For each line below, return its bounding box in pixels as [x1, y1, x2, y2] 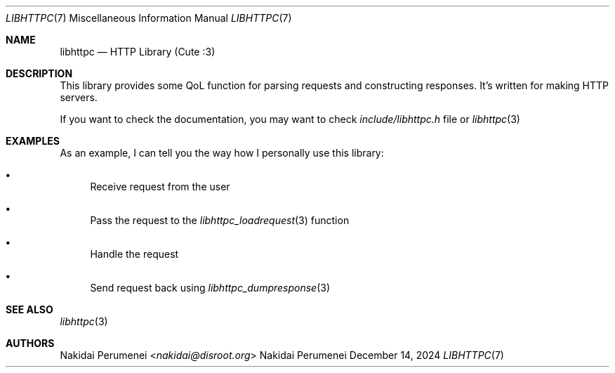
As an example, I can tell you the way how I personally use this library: [60, 147, 384, 159]
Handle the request [90, 248, 179, 260]
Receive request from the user [90, 181, 230, 192]
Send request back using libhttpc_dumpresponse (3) [90, 282, 331, 294]
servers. [60, 91, 98, 103]
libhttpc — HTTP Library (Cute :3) [60, 46, 216, 58]
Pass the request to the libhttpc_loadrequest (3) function [90, 214, 350, 226]
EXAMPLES [6, 135, 60, 147]
